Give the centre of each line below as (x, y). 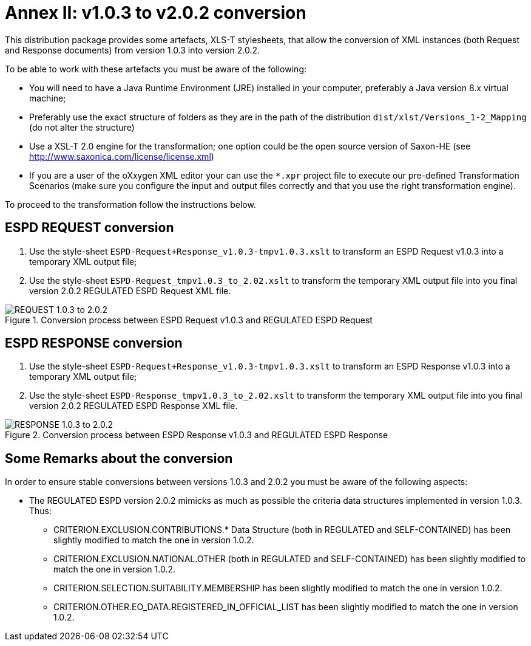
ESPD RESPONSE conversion (94, 343)
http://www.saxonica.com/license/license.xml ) (122, 156)
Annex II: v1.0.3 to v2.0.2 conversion (156, 13)
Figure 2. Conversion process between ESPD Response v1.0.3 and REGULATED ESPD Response (197, 435)
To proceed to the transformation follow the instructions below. (130, 204)
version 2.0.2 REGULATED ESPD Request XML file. (130, 290)
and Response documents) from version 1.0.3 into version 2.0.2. (133, 50)
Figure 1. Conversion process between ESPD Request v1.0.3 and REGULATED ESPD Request (189, 320)
